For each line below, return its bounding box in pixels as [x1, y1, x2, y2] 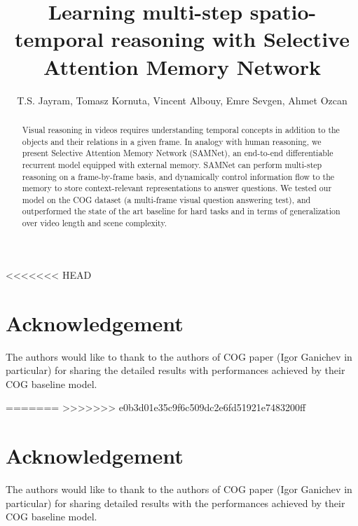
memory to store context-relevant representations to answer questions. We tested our [22, 182, 332, 194]
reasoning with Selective [111, 25, 350, 53]
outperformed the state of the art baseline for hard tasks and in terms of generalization [22, 205, 340, 217]
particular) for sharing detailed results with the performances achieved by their [6, 495, 345, 510]
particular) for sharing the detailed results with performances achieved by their [6, 363, 345, 378]
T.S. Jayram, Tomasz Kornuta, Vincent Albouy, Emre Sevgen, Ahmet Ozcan [17, 92, 347, 107]
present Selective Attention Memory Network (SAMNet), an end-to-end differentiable [22, 147, 333, 159]
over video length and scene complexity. [22, 217, 167, 229]
